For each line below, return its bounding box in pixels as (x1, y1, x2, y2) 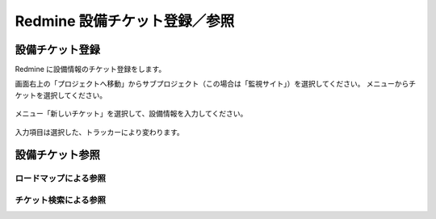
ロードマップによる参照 (15, 173, 107, 184)
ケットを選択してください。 (15, 90, 107, 100)
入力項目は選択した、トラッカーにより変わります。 (15, 127, 185, 137)
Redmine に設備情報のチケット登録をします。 (15, 65, 166, 74)
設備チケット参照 (15, 148, 100, 162)
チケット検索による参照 (15, 194, 107, 205)
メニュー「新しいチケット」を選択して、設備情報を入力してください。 (15, 109, 248, 119)
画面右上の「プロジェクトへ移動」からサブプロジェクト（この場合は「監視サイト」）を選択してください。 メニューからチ (15, 79, 417, 89)
